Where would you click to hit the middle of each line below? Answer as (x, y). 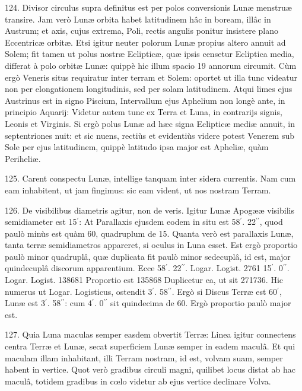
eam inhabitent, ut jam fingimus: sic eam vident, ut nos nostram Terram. (138, 190)
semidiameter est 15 (41, 222)
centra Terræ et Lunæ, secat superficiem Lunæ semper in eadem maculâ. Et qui (150, 346)
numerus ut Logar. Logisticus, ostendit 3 (79, 291)
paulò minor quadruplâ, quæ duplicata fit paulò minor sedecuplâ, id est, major (148, 256)
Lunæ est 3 (25, 303)
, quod (271, 222)
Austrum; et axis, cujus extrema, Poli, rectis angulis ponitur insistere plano (142, 31)
